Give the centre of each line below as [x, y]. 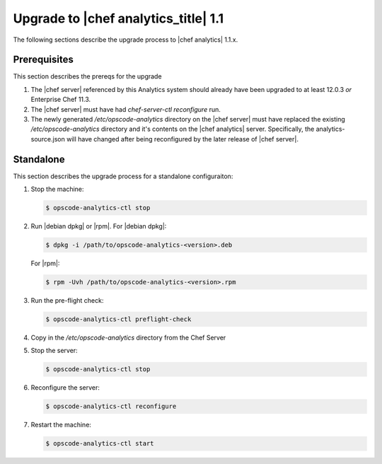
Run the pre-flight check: [67, 300]
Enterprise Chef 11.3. [61, 100]
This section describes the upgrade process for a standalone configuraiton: [123, 176]
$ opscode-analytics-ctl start [100, 443]
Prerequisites [43, 60]
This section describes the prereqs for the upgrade [87, 76]
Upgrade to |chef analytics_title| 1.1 [118, 18]
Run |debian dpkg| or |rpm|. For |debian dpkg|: [99, 226]
